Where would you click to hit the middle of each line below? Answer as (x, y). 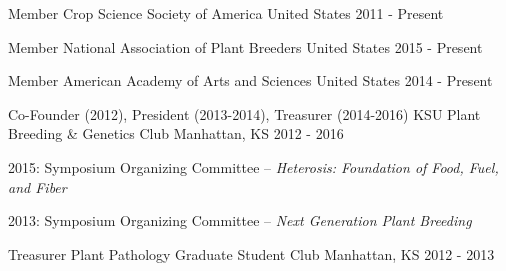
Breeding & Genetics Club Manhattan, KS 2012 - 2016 (176, 133)
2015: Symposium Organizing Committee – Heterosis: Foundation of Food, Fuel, (253, 166)
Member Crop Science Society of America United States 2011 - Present (226, 13)
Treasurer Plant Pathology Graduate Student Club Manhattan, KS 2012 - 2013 (251, 253)
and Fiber (37, 186)
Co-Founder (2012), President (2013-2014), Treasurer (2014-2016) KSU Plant (244, 113)
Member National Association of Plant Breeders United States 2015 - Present (245, 46)
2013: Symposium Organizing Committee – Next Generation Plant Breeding (240, 220)
